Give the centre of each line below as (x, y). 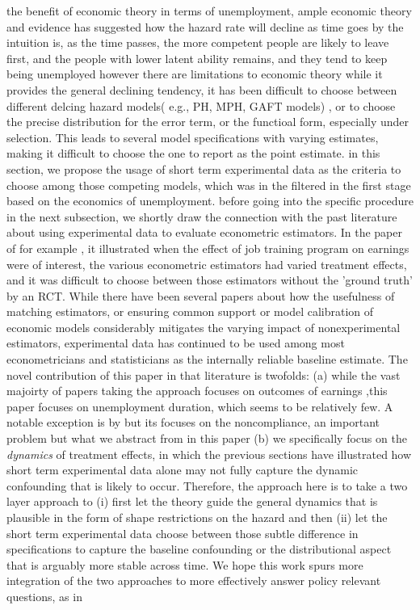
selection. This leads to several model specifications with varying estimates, (193, 137)
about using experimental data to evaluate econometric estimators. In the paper (204, 232)
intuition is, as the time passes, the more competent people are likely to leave (198, 42)
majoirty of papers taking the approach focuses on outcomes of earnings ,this (197, 391)
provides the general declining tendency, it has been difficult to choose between (202, 89)
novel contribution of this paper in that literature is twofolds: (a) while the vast (204, 374)
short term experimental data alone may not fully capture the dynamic (183, 470)
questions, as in (44, 596)
